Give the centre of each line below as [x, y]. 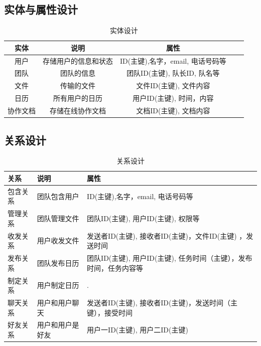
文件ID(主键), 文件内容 [173, 85]
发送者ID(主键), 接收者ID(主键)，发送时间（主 [162, 302]
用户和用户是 [58, 325]
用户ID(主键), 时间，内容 [173, 98]
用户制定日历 [58, 285]
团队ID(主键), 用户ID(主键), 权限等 [143, 218]
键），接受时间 [110, 312]
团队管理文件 [58, 218]
